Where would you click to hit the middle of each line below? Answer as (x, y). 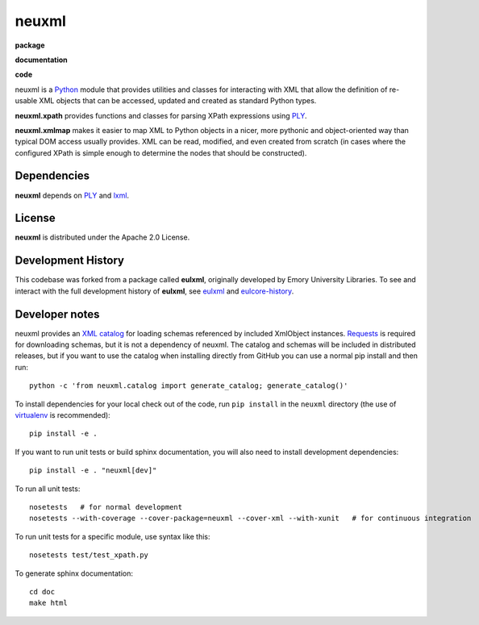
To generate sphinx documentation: (74, 573)
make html (48, 603)
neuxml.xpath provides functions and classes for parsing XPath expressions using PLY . (161, 115)
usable (26, 101)
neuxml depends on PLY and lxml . (72, 195)
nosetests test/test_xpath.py (89, 555)
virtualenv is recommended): (62, 415)
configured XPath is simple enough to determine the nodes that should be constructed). (161, 152)
